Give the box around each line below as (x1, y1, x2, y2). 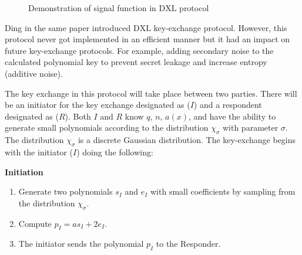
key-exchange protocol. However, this (153, 21, 287, 33)
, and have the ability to (189, 110, 276, 122)
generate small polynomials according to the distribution (5, 121, 209, 134)
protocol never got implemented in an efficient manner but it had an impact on (5, 33, 290, 45)
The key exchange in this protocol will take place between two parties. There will (5, 87, 297, 99)
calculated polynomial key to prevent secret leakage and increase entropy (5, 56, 267, 68)
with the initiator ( (5, 145, 73, 158)
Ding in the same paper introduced (5, 21, 131, 33)
